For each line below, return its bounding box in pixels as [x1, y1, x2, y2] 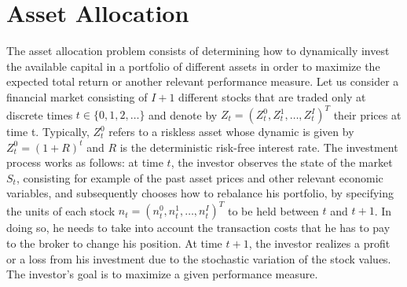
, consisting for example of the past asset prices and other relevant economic [16, 169, 383, 186]
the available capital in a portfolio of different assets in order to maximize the [6, 57, 380, 74]
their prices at [333, 106, 401, 122]
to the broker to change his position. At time [6, 235, 222, 252]
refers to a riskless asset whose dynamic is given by [108, 123, 354, 139]
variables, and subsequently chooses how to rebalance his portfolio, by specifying [6, 185, 394, 201]
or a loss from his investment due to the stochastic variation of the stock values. [6, 250, 391, 267]
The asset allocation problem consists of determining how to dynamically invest [6, 42, 390, 59]
